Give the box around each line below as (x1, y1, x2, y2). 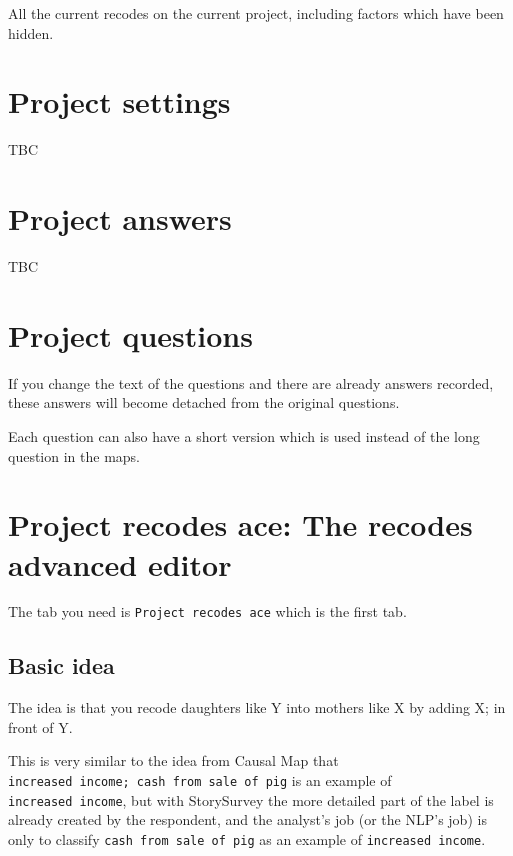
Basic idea (8, 650, 115, 681)
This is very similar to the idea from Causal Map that (8, 750, 339, 771)
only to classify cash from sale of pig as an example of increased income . (8, 828, 486, 849)
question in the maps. (8, 445, 140, 466)
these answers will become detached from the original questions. (8, 392, 400, 413)
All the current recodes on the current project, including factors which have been (8, 3, 504, 23)
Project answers (8, 198, 232, 239)
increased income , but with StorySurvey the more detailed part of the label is (8, 789, 494, 810)
